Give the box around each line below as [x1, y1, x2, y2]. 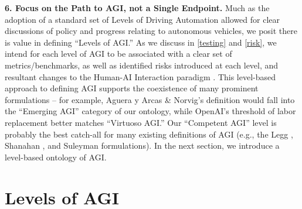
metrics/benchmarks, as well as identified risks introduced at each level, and [5, 59, 279, 71]
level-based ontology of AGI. [5, 150, 107, 163]
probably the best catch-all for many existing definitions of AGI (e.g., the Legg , [5, 128, 293, 140]
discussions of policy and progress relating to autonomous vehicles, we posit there [5, 25, 297, 37]
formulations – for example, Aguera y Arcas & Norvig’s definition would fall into [5, 93, 295, 105]
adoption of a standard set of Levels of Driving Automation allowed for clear [5, 13, 280, 25]
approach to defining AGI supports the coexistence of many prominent [5, 82, 259, 94]
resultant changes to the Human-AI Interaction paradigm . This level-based [5, 70, 276, 83]
